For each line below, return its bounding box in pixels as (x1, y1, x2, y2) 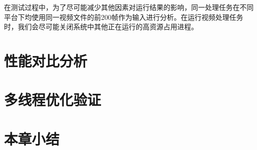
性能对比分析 (4, 50, 88, 71)
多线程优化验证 (4, 89, 102, 110)
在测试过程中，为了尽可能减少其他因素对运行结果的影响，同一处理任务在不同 (4, 2, 254, 12)
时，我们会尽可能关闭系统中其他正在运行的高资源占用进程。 (4, 21, 198, 32)
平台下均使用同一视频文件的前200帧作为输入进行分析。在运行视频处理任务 (4, 11, 243, 22)
